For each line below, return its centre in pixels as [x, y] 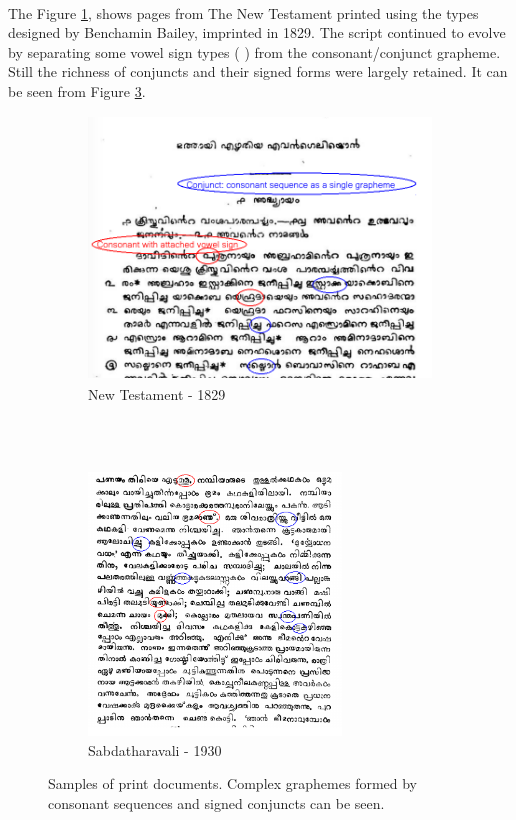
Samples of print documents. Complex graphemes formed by [233, 783]
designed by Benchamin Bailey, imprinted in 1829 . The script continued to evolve [257, 32]
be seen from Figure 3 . [77, 90]
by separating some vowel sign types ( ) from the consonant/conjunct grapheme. [254, 51]
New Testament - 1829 [157, 393]
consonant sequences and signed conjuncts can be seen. [216, 802]
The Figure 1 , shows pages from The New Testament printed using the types [243, 12]
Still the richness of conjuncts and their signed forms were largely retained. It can [258, 71]
